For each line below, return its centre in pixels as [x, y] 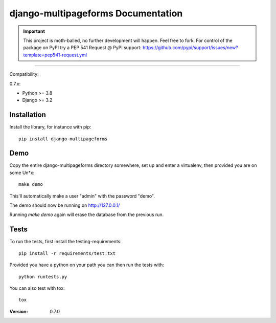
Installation [28, 115]
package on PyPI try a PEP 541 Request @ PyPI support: [82, 48]
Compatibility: [24, 74]
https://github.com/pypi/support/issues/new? [190, 48]
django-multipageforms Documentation [96, 13]
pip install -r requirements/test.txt [67, 253]
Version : [19, 311]
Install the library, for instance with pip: [50, 127]
